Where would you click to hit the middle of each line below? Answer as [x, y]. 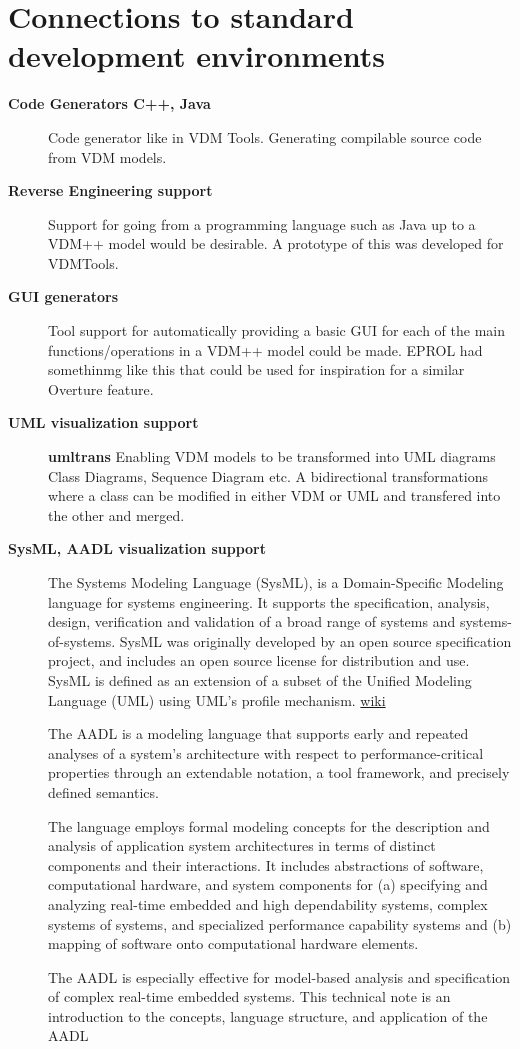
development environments [196, 55]
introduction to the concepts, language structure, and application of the [268, 1015]
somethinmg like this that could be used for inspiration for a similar [256, 369]
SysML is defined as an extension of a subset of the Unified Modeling [260, 679]
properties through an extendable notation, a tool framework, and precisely [279, 772]
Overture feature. [101, 388]
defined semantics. [103, 791]
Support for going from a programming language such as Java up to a [262, 223]
